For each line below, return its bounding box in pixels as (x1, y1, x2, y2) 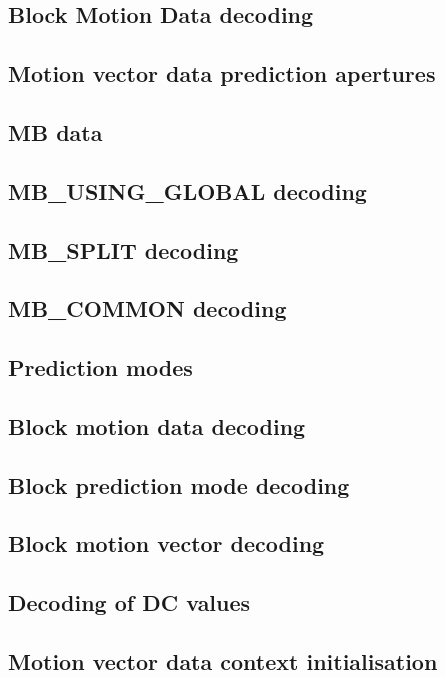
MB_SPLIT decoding (8, 234, 239, 265)
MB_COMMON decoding (8, 293, 287, 324)
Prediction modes (8, 352, 193, 383)
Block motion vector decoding (8, 528, 325, 559)
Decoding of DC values (8, 587, 251, 618)
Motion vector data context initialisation (8, 645, 438, 676)
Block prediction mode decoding (8, 469, 350, 500)
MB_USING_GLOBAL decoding (8, 175, 367, 206)
